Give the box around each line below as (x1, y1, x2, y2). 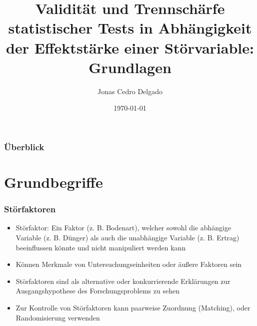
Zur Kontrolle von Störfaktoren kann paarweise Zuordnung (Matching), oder (15, 302, 250, 312)
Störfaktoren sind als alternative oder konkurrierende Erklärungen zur (15, 275, 230, 286)
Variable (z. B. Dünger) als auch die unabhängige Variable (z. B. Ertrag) (15, 232, 239, 242)
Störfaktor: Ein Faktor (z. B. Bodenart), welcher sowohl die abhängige (15, 222, 231, 233)
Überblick (4, 140, 44, 153)
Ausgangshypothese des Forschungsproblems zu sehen (15, 285, 179, 296)
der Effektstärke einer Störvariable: (6, 37, 254, 58)
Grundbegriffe (4, 171, 103, 192)
